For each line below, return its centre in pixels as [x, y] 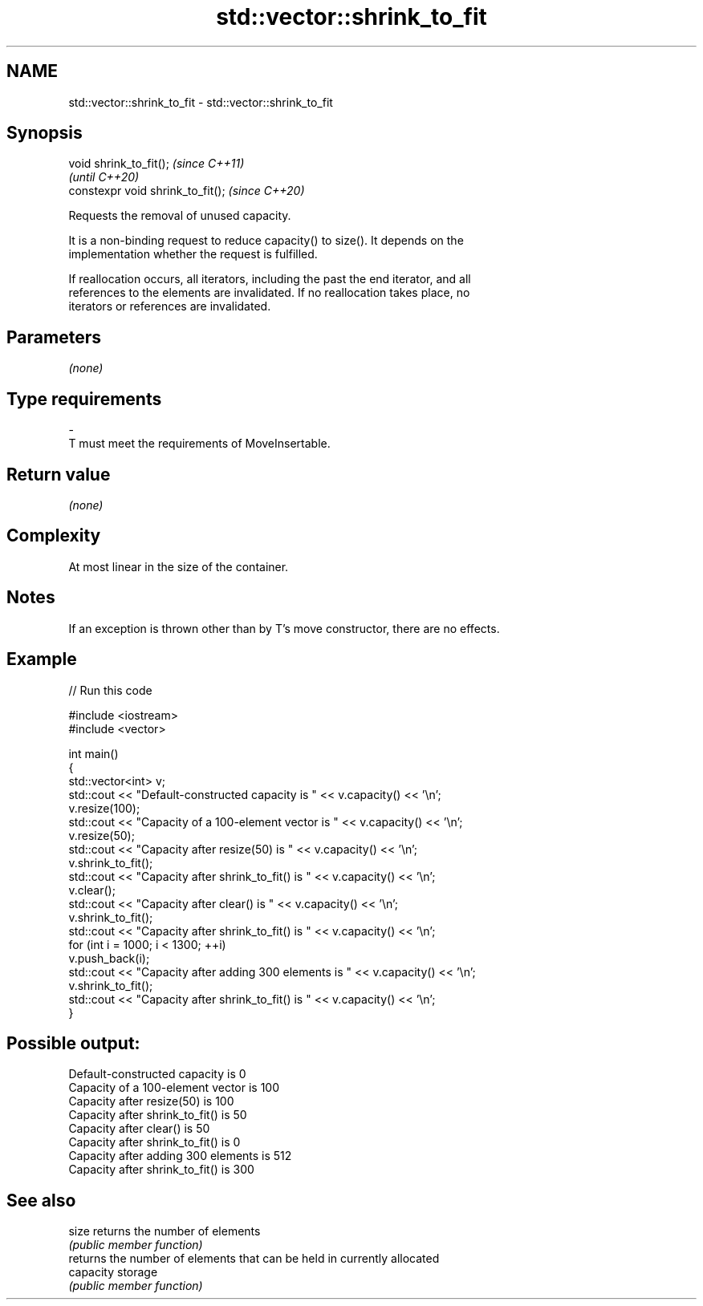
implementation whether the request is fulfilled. [193, 254]
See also [41, 1200]
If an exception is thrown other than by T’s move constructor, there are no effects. [284, 628]
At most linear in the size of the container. [179, 566]
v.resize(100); [104, 808]
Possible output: [73, 1043]
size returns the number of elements [165, 1231]
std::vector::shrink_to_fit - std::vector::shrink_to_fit [201, 102]
